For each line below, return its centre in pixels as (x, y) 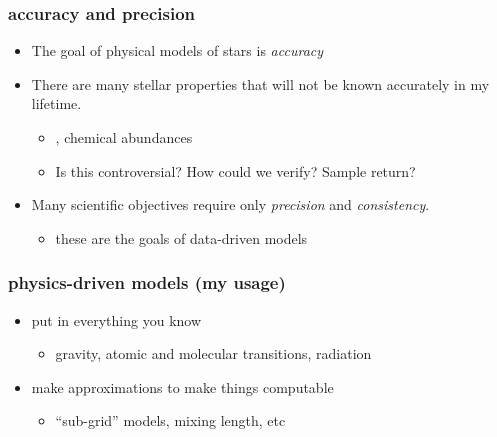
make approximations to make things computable (182, 386)
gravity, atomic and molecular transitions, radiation (213, 353)
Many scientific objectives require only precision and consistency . (230, 204)
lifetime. (56, 103)
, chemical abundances (124, 137)
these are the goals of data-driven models (181, 237)
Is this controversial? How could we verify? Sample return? (235, 170)
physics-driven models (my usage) (147, 282)
